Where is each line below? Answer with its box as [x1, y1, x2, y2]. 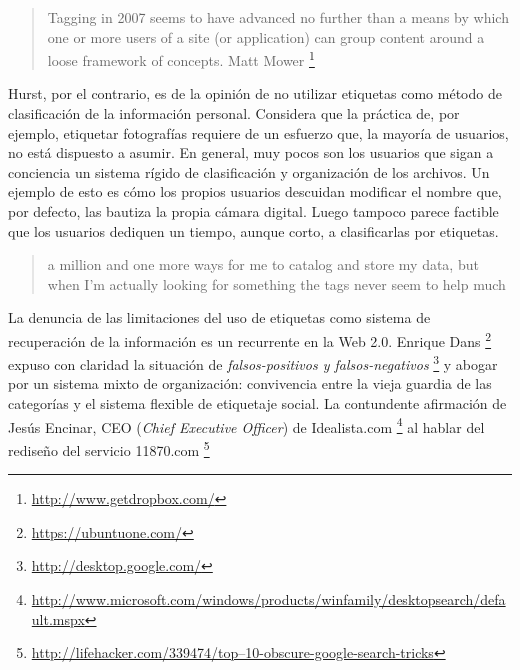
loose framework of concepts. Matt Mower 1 [47, 47, 315, 70]
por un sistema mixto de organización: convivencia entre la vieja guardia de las [8, 373, 492, 394]
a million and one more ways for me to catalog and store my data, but [47, 254, 479, 275]
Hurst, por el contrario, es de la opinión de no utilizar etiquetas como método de [8, 83, 502, 104]
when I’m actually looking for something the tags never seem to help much [47, 273, 506, 294]
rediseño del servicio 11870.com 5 [8, 436, 210, 460]
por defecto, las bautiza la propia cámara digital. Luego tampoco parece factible [8, 201, 499, 221]
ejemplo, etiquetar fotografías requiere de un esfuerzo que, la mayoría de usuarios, [8, 122, 509, 143]
